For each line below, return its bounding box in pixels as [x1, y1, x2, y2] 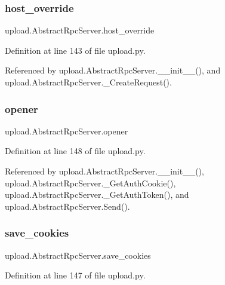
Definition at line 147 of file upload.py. [5, 269, 146, 281]
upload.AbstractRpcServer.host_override [5, 24, 155, 36]
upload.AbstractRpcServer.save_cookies [5, 249, 151, 261]
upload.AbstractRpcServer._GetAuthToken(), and [5, 188, 189, 201]
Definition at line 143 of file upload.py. [5, 44, 146, 56]
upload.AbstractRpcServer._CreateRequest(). [5, 76, 172, 88]
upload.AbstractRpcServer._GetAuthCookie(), [5, 176, 176, 189]
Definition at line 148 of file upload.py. [5, 145, 146, 157]
